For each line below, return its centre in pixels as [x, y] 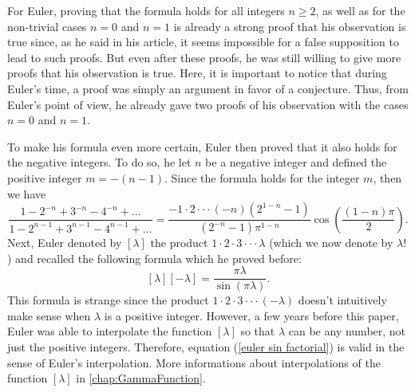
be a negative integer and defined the [296, 162]
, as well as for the [360, 10]
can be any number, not [347, 331]
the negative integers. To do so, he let [99, 162]
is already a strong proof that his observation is [290, 26]
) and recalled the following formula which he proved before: [154, 258]
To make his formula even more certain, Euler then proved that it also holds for [202, 146]
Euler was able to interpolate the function [110, 331]
